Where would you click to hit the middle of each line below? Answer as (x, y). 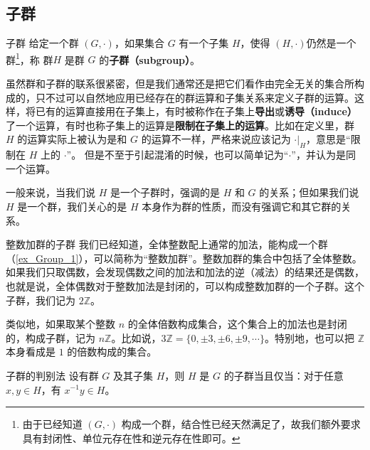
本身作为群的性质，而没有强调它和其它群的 (242, 206)
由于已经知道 (52, 424)
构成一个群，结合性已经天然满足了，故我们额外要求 (241, 424)
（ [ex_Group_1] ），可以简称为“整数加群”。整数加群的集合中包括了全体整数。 (184, 258)
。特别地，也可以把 (309, 337)
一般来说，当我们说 (51, 192)
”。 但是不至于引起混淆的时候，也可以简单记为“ (178, 155)
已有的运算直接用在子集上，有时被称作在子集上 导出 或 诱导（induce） (196, 111)
